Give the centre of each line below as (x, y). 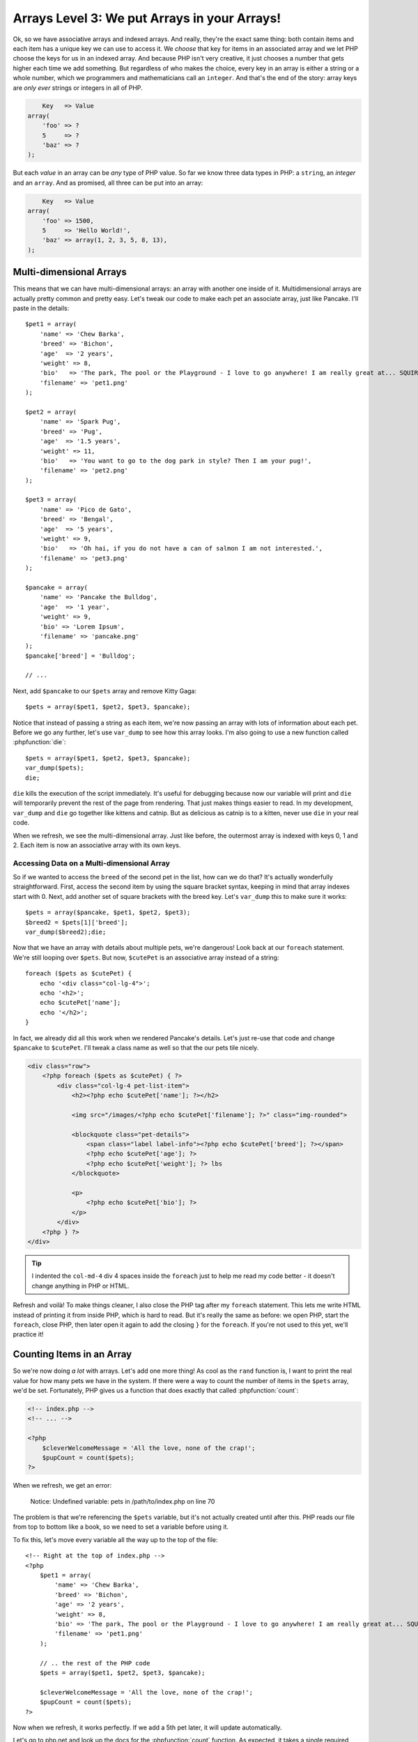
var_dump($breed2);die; (66, 932)
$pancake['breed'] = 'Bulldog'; (80, 656)
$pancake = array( (57, 587)
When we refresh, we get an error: (62, 1486)
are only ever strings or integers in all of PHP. (78, 88)
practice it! (28, 1334)
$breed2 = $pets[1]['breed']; (77, 922)
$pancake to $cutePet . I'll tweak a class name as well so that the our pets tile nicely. (136, 1047)
